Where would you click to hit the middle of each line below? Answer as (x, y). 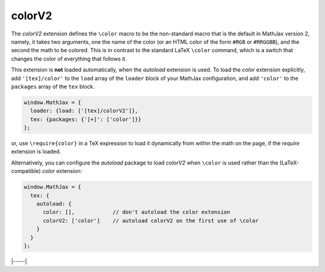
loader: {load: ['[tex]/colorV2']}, (84, 111)
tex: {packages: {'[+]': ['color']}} (86, 119)
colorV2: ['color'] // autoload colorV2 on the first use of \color (151, 220)
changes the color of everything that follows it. (69, 59)
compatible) (26, 171)
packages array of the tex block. (53, 86)
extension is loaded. (36, 152)
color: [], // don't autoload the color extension (137, 212)
